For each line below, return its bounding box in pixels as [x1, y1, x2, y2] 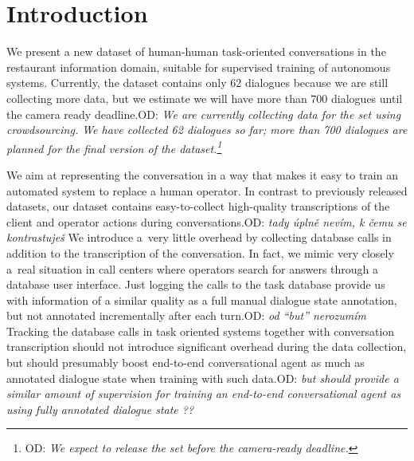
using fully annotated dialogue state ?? [6, 400, 194, 417]
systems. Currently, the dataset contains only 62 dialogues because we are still [6, 74, 389, 91]
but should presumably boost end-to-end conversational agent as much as [6, 354, 365, 371]
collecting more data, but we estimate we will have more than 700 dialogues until [6, 89, 403, 106]
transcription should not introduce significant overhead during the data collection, [6, 338, 407, 355]
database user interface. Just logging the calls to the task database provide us [6, 276, 385, 293]
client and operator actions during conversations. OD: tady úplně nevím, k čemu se [6, 213, 407, 230]
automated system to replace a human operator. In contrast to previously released [6, 182, 408, 199]
